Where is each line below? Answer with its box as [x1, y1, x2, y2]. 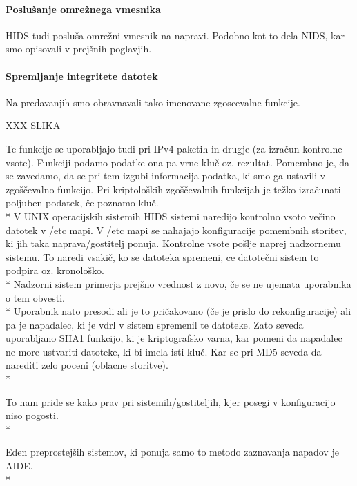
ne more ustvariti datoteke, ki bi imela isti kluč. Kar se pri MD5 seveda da [6, 344, 322, 358]
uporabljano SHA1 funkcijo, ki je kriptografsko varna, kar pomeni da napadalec [6, 331, 342, 345]
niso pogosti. [6, 408, 59, 422]
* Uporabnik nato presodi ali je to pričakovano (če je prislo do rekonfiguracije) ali [6, 304, 351, 318]
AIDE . [6, 458, 33, 473]
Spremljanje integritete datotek [6, 68, 158, 83]
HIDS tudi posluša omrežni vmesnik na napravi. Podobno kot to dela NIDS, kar [6, 28, 345, 42]
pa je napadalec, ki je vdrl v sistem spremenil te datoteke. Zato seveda [6, 317, 304, 331]
